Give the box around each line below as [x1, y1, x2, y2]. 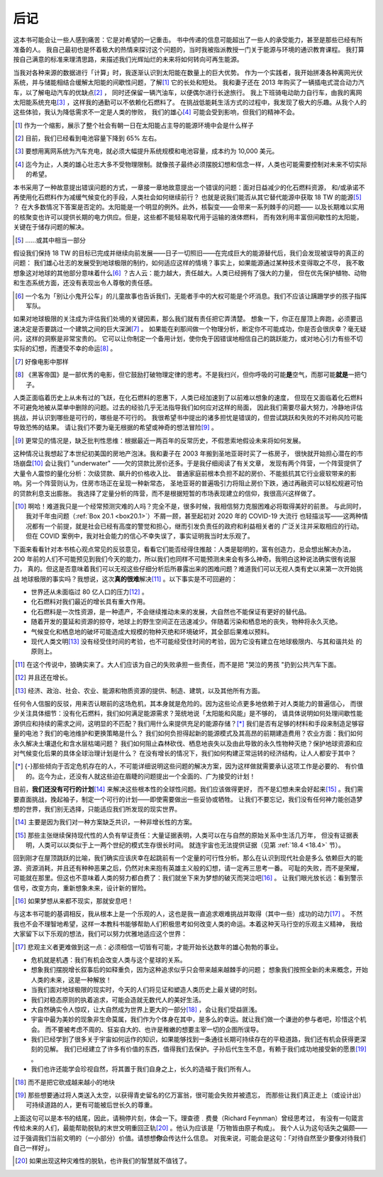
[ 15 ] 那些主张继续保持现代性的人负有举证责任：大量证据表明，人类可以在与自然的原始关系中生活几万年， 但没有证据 [15, 831, 353, 839]
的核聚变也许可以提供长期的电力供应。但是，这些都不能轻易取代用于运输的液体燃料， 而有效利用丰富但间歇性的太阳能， [13, 213, 363, 221]
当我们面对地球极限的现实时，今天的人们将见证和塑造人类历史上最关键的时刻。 [30, 985, 261, 994]
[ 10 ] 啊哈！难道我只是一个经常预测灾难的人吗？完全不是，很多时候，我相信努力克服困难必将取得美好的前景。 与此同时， [15, 502, 365, 510]
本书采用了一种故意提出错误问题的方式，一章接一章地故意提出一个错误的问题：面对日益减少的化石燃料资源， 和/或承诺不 [13, 183, 365, 192]
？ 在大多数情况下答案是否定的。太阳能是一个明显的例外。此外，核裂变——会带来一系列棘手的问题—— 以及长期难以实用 [13, 203, 365, 211]
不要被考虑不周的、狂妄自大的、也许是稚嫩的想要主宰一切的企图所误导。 [50, 1025, 262, 1034]
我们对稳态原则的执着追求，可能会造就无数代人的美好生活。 [30, 995, 205, 1004]
